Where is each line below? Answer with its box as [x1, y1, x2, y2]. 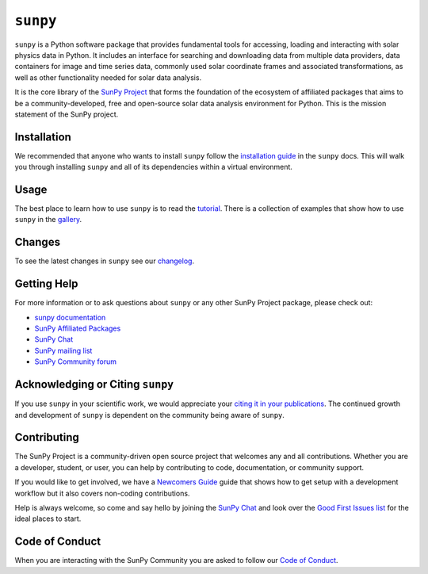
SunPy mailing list [34, 346, 93, 355]
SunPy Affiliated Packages [34, 323, 121, 333]
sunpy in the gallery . [14, 215, 82, 224]
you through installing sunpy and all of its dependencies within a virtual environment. [14, 163, 293, 172]
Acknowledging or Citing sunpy [14, 377, 174, 392]
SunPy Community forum [34, 357, 117, 366]
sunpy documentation [34, 312, 106, 322]
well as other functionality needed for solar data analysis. [14, 72, 202, 82]
